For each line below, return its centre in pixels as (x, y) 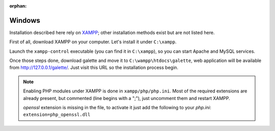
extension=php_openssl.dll (57, 115)
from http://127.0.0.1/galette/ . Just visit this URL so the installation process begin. (94, 68)
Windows (25, 20)
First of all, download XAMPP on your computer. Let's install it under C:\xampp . (93, 42)
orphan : (18, 6)
